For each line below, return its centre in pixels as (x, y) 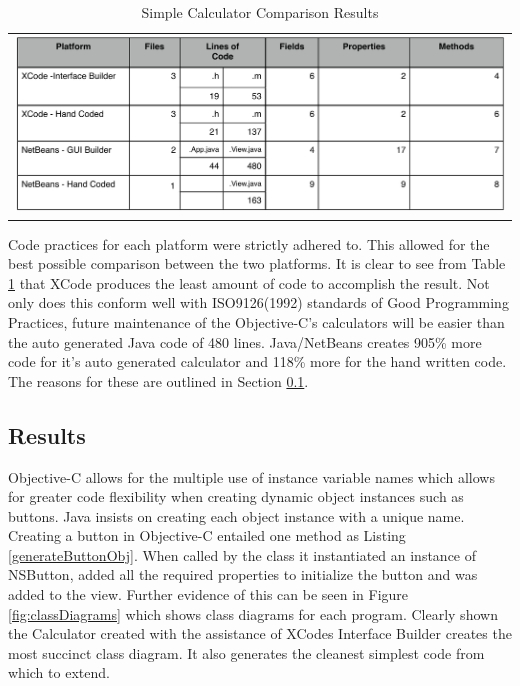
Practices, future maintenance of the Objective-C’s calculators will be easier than (256, 321)
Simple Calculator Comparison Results (260, 12)
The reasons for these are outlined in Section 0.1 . (158, 380)
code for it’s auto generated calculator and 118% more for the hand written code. (257, 361)
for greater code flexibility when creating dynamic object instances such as (236, 496)
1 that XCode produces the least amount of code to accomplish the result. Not (249, 282)
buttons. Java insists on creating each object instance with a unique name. (236, 515)
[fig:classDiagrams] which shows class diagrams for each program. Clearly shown (253, 613)
